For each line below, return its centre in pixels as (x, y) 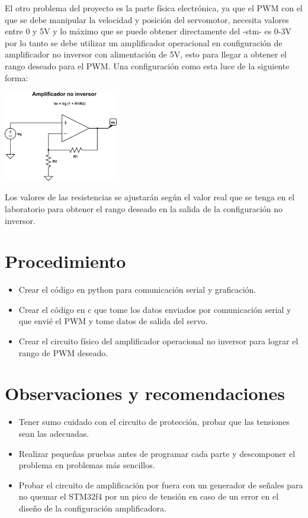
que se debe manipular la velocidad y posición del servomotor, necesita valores (147, 19)
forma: (17, 77)
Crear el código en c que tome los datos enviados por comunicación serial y (155, 309)
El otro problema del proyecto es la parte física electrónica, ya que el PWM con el (154, 8)
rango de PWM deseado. (63, 352)
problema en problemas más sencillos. (87, 465)
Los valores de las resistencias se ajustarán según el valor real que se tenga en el (150, 197)
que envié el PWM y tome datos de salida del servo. (113, 321)
